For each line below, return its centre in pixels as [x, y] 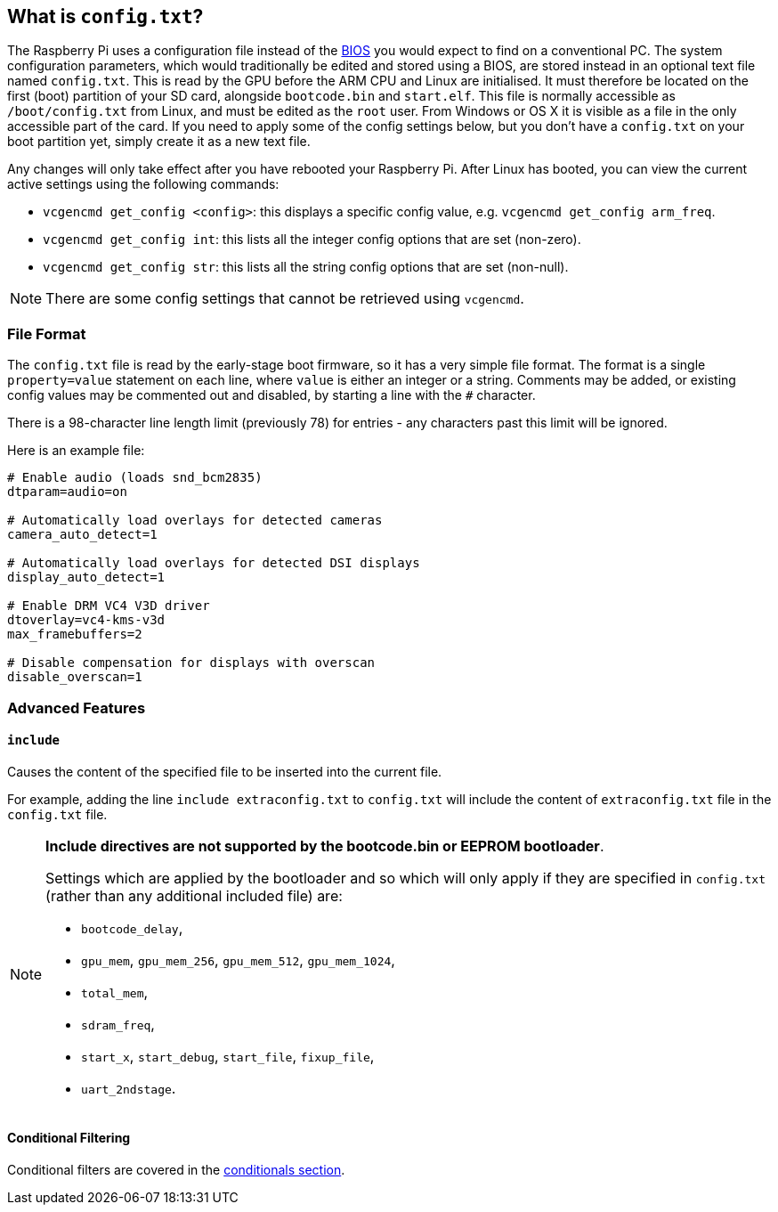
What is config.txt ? [105, 16]
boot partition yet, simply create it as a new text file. [159, 142]
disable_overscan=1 [75, 677]
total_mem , [115, 992]
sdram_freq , [118, 1024]
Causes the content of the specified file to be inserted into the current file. [225, 771]
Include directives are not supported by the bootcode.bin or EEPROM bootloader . [325, 846]
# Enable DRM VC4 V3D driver [109, 606]
